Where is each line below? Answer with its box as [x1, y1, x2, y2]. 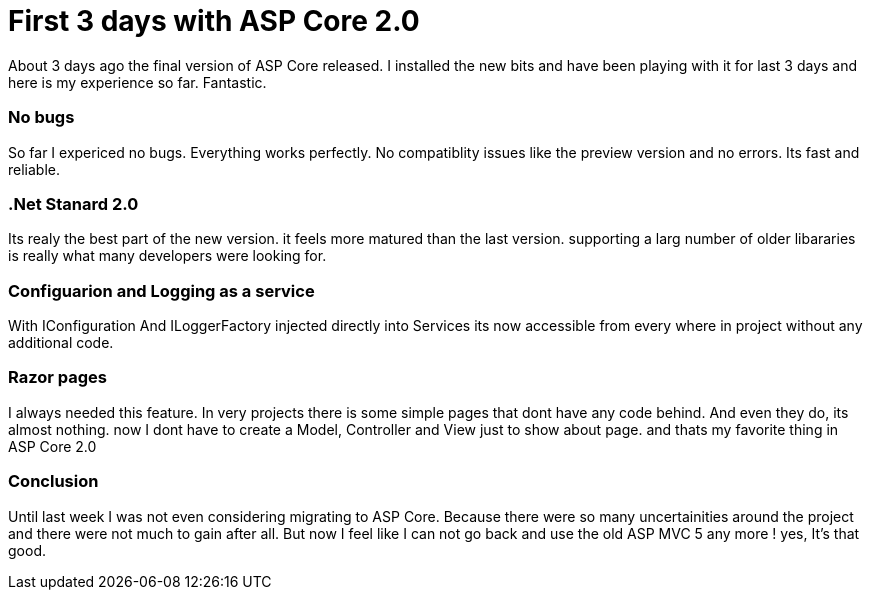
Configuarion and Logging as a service [8, 280, 315, 301]
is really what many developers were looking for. [8, 247, 327, 265]
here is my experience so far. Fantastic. [8, 73, 267, 91]
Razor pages [8, 367, 107, 388]
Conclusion [8, 471, 99, 492]
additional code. [8, 334, 114, 351]
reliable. [8, 160, 61, 178]
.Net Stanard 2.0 [8, 193, 139, 214]
